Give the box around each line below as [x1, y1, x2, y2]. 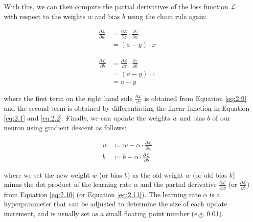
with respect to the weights [4, 11, 86, 21]
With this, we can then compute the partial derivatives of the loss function [4, 1, 229, 11]
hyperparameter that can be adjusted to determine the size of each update [4, 199, 228, 209]
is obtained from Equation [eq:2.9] [144, 93, 247, 103]
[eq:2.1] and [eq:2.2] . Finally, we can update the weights [4, 112, 170, 122]
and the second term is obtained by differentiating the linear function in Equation [4, 103, 250, 113]
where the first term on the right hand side [4, 93, 133, 103]
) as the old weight [127, 169, 184, 180]
